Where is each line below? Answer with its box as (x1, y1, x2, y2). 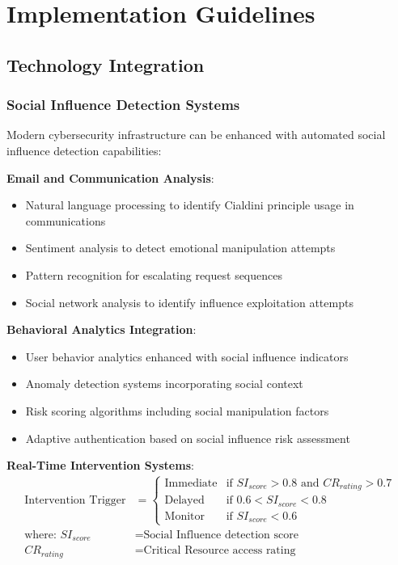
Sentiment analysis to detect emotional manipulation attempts (25, 239, 336, 256)
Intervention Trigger (24, 494, 126, 506)
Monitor (164, 510, 205, 522)
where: (24, 529, 57, 541)
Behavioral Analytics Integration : (6, 321, 197, 338)
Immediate (164, 477, 218, 489)
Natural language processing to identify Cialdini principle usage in (25, 196, 354, 213)
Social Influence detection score (143, 529, 298, 541)
